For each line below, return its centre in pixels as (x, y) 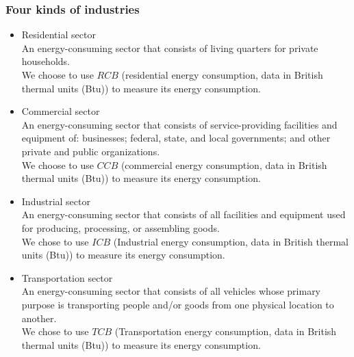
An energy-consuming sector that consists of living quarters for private (170, 48)
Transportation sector (67, 277)
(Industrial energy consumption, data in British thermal (231, 241)
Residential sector (59, 35)
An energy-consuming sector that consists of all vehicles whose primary (171, 291)
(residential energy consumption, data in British (222, 75)
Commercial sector (61, 111)
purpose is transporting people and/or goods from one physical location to (178, 304)
